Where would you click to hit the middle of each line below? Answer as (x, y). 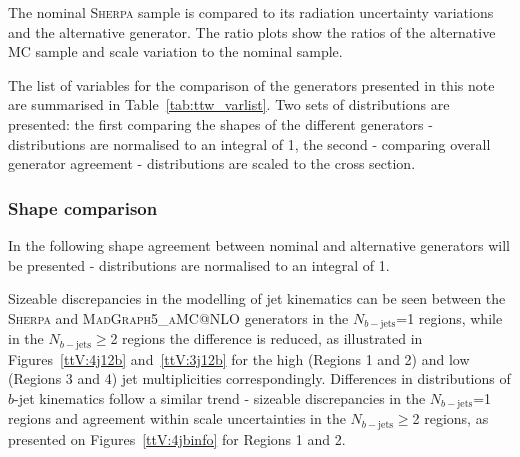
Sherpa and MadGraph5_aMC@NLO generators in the (178, 317)
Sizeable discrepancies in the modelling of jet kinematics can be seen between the (257, 298)
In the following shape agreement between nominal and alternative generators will (259, 244)
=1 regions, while (449, 317)
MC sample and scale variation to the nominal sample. (175, 51)
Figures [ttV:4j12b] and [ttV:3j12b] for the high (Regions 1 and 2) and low (239, 358)
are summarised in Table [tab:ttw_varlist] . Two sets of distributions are (229, 104)
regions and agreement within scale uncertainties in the (177, 418)
